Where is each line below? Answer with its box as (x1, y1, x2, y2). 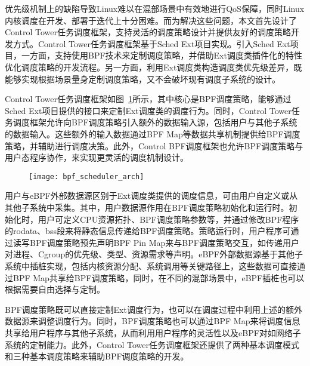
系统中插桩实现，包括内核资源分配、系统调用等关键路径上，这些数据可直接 (5, 259, 297, 272)
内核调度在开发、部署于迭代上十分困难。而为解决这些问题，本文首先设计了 (5, 14, 297, 26)
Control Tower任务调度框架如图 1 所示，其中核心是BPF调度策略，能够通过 (5, 93, 292, 105)
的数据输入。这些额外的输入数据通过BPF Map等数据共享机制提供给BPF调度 (5, 127, 300, 140)
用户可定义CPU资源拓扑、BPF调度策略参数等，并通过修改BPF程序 (38, 213, 299, 225)
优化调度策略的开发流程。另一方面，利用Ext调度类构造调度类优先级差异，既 (5, 60, 302, 73)
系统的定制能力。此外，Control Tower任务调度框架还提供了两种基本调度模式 (5, 338, 299, 350)
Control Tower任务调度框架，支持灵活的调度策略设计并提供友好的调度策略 (5, 26, 291, 38)
